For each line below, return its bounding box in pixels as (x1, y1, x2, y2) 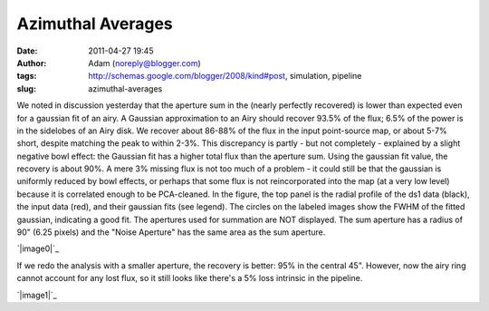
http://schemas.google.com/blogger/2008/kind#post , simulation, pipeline (88, 71, 362, 82)
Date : (16, 45, 38, 56)
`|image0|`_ (16, 243, 59, 254)
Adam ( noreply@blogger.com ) (88, 57, 201, 68)
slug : (16, 83, 36, 94)
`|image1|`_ (16, 289, 58, 300)
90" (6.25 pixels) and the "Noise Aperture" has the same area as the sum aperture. (16, 227, 326, 238)
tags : (16, 71, 37, 82)
